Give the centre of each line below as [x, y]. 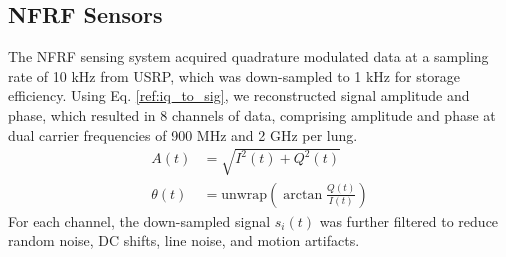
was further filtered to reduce [409, 220]
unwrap [244, 194]
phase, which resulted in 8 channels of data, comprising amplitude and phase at [252, 114]
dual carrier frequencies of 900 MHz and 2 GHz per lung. [183, 134]
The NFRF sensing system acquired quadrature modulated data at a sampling [248, 56]
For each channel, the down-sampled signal [139, 220]
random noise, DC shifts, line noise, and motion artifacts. [184, 240]
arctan [303, 194]
